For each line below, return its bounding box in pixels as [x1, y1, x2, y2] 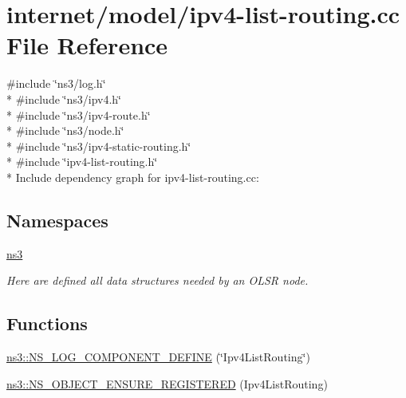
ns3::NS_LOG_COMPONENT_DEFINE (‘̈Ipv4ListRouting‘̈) [6, 349, 310, 365]
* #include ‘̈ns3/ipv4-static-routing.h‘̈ [6, 137, 191, 154]
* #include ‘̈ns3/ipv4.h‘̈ [6, 90, 121, 107]
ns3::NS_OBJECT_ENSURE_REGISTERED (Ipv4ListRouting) [6, 375, 328, 392]
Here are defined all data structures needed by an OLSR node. [6, 272, 309, 289]
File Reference [6, 29, 168, 61]
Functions [6, 311, 88, 336]
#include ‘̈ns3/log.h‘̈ [6, 75, 106, 92]
